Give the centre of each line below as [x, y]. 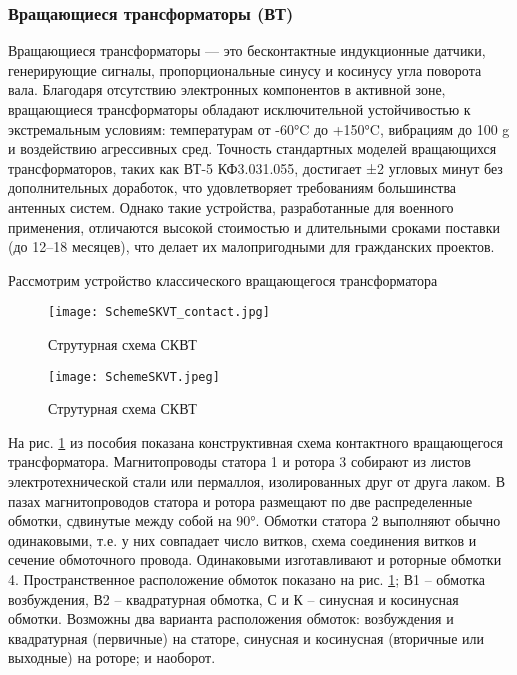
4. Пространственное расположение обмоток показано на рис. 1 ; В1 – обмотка [246, 579]
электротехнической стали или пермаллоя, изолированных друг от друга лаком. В [256, 481]
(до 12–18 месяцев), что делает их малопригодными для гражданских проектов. [251, 246]
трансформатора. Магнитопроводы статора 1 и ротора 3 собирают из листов [239, 461]
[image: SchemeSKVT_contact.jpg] [159, 312]
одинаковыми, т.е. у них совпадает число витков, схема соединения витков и [242, 539]
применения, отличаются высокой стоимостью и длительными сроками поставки [254, 226]
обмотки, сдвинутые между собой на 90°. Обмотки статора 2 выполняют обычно [254, 520]
